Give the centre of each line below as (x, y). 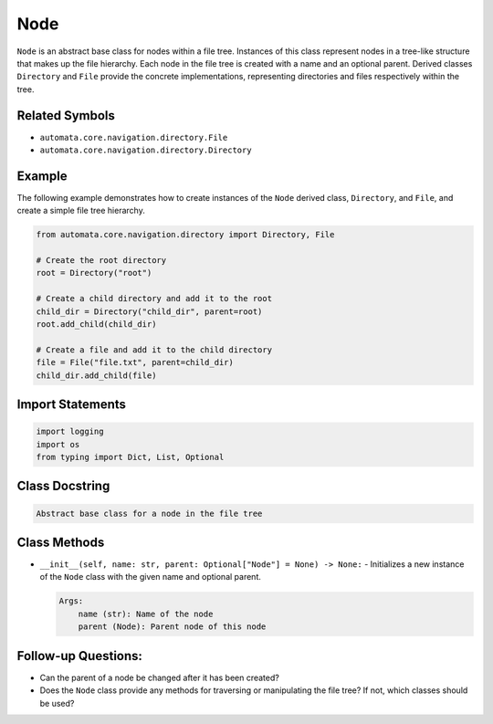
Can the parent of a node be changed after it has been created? (160, 677)
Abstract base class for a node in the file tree (149, 513)
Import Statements (72, 404)
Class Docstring (63, 486)
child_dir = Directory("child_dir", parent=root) (149, 311)
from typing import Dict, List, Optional (130, 457)
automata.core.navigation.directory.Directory (146, 150)
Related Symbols (66, 115)
